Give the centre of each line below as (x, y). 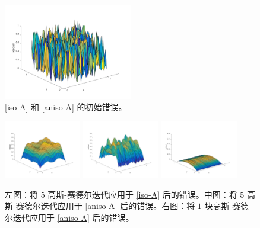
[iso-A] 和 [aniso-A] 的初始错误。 (66, 107)
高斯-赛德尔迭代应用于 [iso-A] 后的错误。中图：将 (142, 194)
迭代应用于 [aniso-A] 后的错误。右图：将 (118, 206)
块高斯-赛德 (227, 206)
